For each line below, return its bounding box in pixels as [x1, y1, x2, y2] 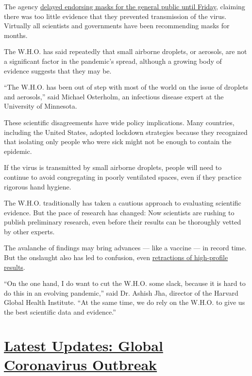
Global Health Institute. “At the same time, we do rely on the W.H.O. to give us [4, 297, 245, 307]
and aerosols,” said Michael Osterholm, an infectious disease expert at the [4, 91, 224, 101]
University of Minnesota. [4, 101, 77, 111]
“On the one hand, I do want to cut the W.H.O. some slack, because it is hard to [4, 278, 246, 288]
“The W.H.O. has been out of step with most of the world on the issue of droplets [4, 82, 248, 92]
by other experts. [4, 226, 55, 236]
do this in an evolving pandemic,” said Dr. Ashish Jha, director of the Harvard [4, 287, 238, 298]
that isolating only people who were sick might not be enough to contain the [4, 136, 232, 147]
